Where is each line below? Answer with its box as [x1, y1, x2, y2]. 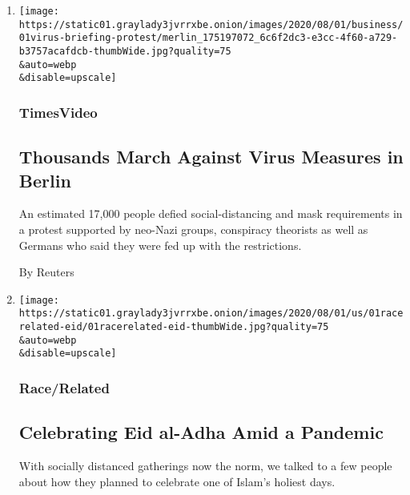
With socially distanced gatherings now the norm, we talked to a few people [18, 457, 392, 474]
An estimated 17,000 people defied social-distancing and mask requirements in [18, 205, 403, 222]
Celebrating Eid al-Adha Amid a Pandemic [18, 420, 384, 445]
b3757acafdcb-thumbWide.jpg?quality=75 [18, 45, 231, 57]
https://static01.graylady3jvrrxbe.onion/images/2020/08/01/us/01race [18, 308, 404, 320]
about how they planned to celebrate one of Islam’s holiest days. [18, 473, 336, 489]
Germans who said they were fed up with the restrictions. [18, 236, 302, 253]
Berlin [18, 167, 71, 192]
